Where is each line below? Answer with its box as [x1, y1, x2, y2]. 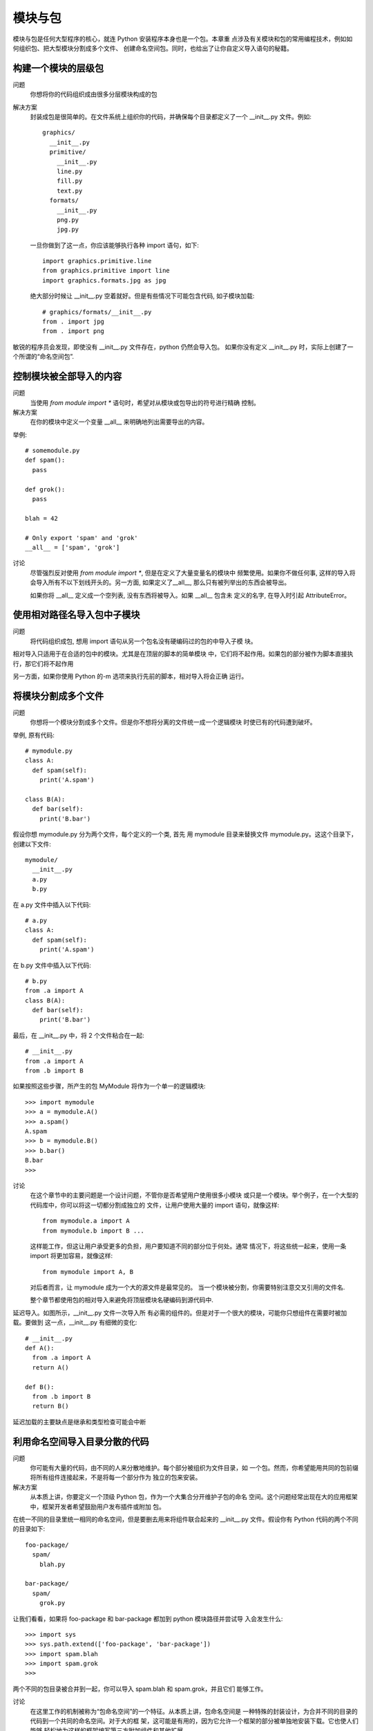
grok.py [39, 1599, 66, 1607]
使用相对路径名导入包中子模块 [12, 609, 140, 621]
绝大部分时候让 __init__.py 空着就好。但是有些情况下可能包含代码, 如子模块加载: [30, 292, 255, 301]
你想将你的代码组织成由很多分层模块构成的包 [30, 90, 157, 98]
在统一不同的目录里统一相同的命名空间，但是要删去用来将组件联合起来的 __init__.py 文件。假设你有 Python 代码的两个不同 [12, 1515, 358, 1523]
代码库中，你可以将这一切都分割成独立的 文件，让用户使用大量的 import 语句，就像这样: [30, 1201, 280, 1209]
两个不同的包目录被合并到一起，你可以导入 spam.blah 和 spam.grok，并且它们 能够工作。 [12, 1685, 267, 1693]
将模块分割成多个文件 [12, 690, 104, 702]
